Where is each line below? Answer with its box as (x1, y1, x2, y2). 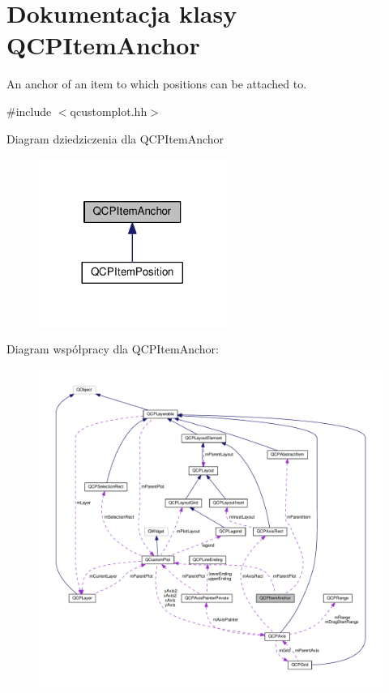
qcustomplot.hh (70, 102, 147, 119)
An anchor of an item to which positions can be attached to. (6, 75, 307, 92)
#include (6, 102, 52, 119)
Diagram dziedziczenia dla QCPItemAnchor (6, 130, 224, 147)
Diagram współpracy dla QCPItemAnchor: (6, 340, 219, 357)
